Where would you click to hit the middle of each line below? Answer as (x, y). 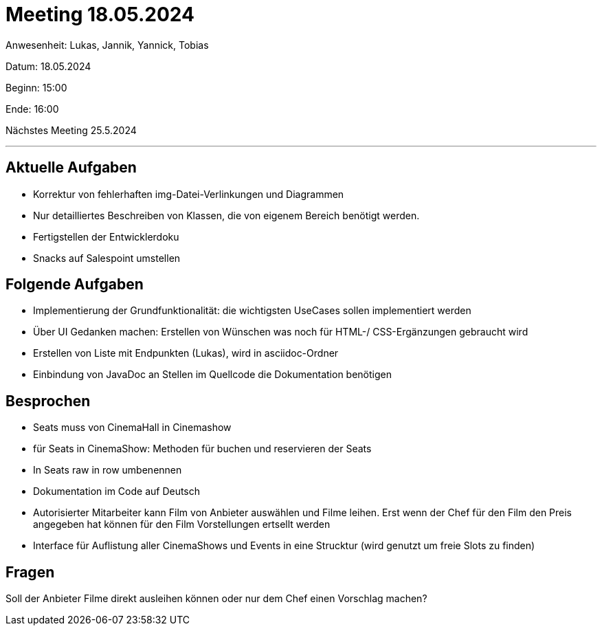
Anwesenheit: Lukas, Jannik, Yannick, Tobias (107, 45)
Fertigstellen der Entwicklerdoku (106, 236)
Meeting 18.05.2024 (100, 14)
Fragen (30, 572)
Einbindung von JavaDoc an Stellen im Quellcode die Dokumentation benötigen (212, 375)
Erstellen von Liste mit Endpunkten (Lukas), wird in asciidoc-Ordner (186, 353)
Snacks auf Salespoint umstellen (107, 258)
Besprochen (48, 401)
